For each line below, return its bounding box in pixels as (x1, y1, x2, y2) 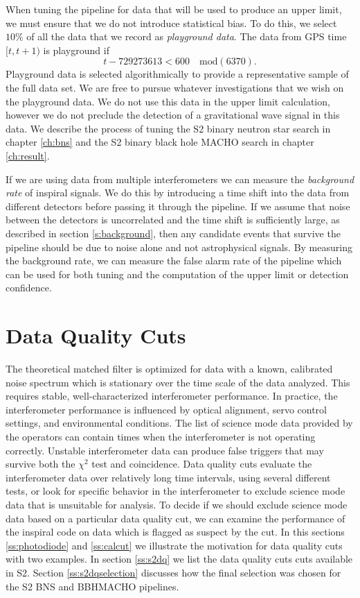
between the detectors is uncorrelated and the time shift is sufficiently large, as (6, 212, 340, 227)
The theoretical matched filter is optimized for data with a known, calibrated (6, 361, 333, 375)
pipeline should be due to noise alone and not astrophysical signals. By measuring (6, 239, 352, 254)
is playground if (43, 42, 109, 57)
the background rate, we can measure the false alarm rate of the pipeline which (6, 253, 342, 268)
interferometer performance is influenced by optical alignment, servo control (6, 402, 327, 416)
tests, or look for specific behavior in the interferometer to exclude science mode (6, 484, 345, 498)
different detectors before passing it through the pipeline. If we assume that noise (6, 198, 350, 213)
